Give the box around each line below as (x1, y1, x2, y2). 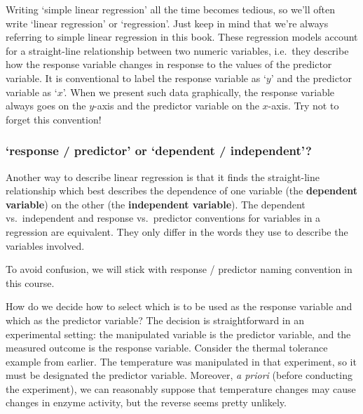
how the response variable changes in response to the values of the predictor (6, 57, 332, 72)
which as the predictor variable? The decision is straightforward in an (6, 312, 304, 327)
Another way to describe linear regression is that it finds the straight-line (6, 169, 320, 184)
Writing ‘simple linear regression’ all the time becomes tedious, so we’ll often (6, 2, 335, 16)
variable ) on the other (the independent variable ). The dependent (6, 196, 306, 211)
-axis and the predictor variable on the (94, 98, 259, 113)
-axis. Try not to (268, 98, 339, 113)
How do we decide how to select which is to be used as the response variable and (6, 299, 352, 314)
